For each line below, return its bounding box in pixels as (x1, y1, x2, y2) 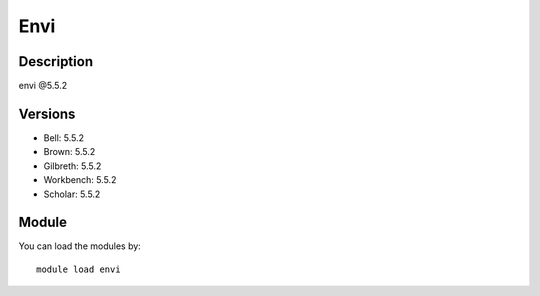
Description (18, 53, 94, 70)
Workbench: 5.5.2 (43, 174, 117, 186)
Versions (18, 105, 76, 122)
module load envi (36, 263, 121, 275)
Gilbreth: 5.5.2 (43, 160, 102, 172)
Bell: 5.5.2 (43, 131, 85, 144)
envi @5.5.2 (18, 80, 68, 92)
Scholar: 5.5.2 (43, 188, 101, 200)
